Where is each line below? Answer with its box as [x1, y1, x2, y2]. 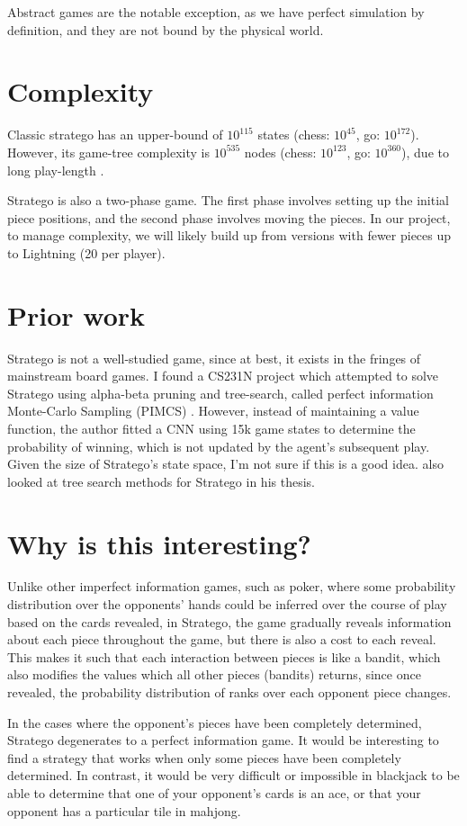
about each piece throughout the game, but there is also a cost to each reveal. [7, 630, 436, 649]
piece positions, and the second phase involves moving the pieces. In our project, [7, 208, 451, 227]
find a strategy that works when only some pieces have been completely [7, 748, 401, 767]
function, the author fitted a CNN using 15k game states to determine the [7, 418, 416, 437]
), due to [401, 142, 449, 161]
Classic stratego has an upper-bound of [7, 125, 223, 144]
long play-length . [7, 160, 104, 179]
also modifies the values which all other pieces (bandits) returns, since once [7, 665, 421, 684]
